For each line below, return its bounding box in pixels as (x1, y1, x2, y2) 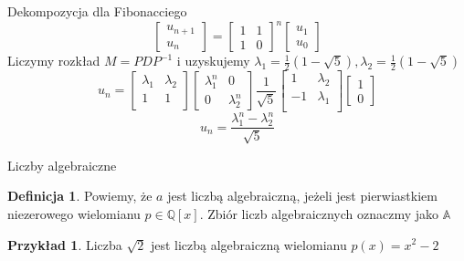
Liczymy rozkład (7, 51, 100, 70)
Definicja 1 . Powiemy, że (7, 186, 153, 205)
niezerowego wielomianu (7, 204, 141, 223)
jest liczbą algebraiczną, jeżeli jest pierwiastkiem (167, 186, 438, 205)
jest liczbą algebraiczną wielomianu (150, 235, 347, 254)
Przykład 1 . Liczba (7, 235, 122, 254)
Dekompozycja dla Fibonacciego (7, 2, 187, 20)
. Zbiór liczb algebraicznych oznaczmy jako (199, 204, 439, 223)
